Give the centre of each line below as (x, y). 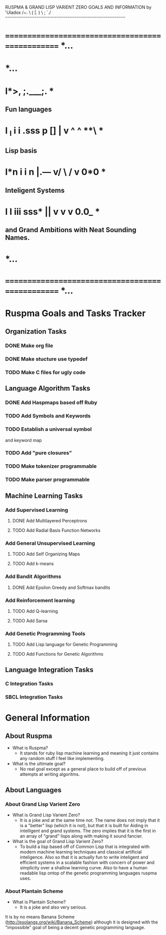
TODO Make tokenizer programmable (51, 466)
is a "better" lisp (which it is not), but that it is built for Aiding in (84, 826)
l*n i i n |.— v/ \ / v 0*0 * (56, 172)
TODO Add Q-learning (35, 611)
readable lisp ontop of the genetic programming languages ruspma (88, 873)
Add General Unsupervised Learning (50, 543)
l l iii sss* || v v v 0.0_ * (53, 212)
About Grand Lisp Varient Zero (43, 804)
